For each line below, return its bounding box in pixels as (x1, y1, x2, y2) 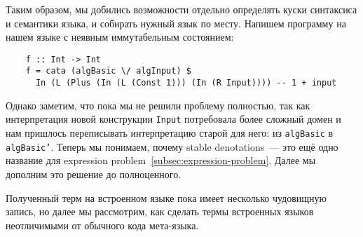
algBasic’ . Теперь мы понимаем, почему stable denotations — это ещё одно (6, 139, 338, 154)
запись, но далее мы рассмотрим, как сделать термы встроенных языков (6, 204, 314, 219)
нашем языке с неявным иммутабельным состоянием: (6, 29, 234, 44)
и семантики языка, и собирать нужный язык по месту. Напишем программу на (6, 15, 346, 30)
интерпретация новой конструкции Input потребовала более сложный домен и (6, 111, 341, 126)
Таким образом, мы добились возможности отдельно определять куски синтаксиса (6, 2, 357, 16)
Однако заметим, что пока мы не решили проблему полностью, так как (6, 97, 310, 112)
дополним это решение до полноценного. (6, 166, 181, 181)
